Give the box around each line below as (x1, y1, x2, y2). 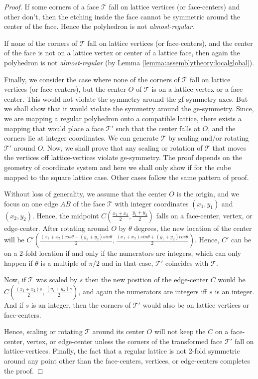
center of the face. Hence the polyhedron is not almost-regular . (4, 21, 194, 31)
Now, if (4, 274, 26, 285)
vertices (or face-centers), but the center (4, 84, 126, 94)
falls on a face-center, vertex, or (156, 210, 253, 220)
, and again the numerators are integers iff (78, 286, 207, 297)
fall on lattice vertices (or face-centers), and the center (87, 37, 253, 48)
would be (218, 274, 246, 285)
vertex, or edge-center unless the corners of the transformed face (26, 336, 223, 346)
